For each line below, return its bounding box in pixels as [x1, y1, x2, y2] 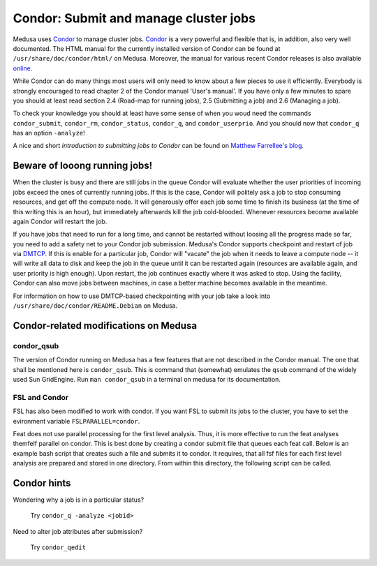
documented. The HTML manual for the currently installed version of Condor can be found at [13, 44, 281, 52]
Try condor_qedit [30, 543, 87, 551]
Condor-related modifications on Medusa [13, 320, 198, 332]
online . [13, 64, 33, 73]
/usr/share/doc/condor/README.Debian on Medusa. [13, 301, 178, 310]
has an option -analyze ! [13, 129, 85, 137]
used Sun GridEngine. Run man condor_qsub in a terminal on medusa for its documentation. [13, 375, 281, 383]
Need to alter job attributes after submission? [13, 527, 143, 535]
